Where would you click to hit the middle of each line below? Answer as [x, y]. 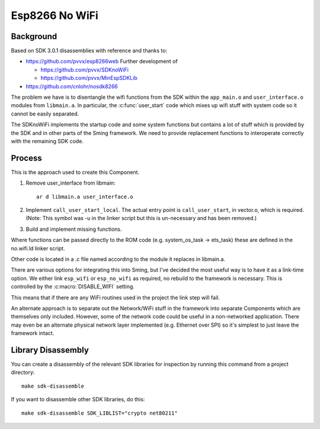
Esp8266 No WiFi [55, 15]
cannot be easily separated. [45, 114]
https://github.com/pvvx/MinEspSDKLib [89, 78]
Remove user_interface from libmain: [71, 183]
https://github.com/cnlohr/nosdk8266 [72, 86]
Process [26, 158]
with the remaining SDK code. [47, 141]
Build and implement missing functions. [74, 229]
